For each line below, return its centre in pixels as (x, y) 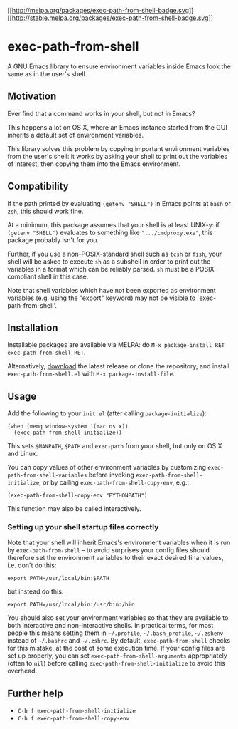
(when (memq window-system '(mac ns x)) (68, 427)
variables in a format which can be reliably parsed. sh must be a (101, 269)
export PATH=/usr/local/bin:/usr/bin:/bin (71, 605)
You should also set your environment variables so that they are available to (118, 618)
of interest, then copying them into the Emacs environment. (94, 164)
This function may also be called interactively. (75, 509)
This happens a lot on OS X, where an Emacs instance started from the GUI (117, 127)
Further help (36, 693)
